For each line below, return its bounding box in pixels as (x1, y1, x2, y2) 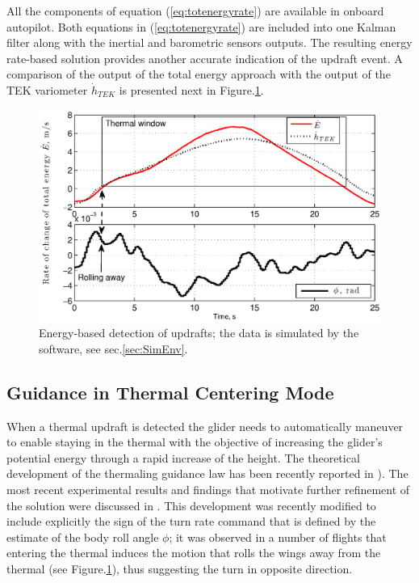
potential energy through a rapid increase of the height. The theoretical (6, 449, 360, 466)
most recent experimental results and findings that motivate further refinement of (6, 481, 410, 498)
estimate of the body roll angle (6, 528, 159, 545)
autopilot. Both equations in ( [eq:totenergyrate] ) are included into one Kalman (6, 18, 396, 35)
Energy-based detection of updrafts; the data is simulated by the (39, 324, 359, 341)
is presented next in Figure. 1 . (119, 81, 264, 98)
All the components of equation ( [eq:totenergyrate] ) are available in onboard (6, 2, 384, 19)
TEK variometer (6, 81, 88, 98)
